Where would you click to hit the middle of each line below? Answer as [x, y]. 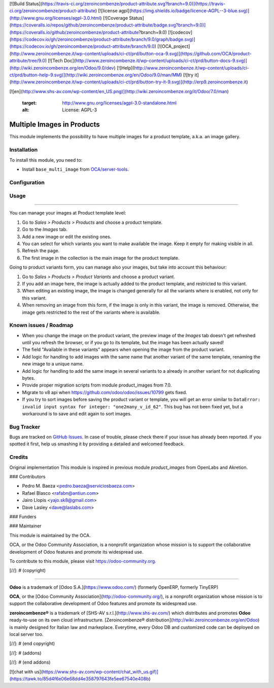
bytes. [29, 378]
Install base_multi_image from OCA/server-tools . [75, 169]
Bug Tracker [25, 427]
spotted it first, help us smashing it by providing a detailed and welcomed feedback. [97, 444]
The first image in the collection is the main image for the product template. [101, 258]
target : [29, 103]
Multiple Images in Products [55, 125]
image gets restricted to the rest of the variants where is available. [91, 312]
